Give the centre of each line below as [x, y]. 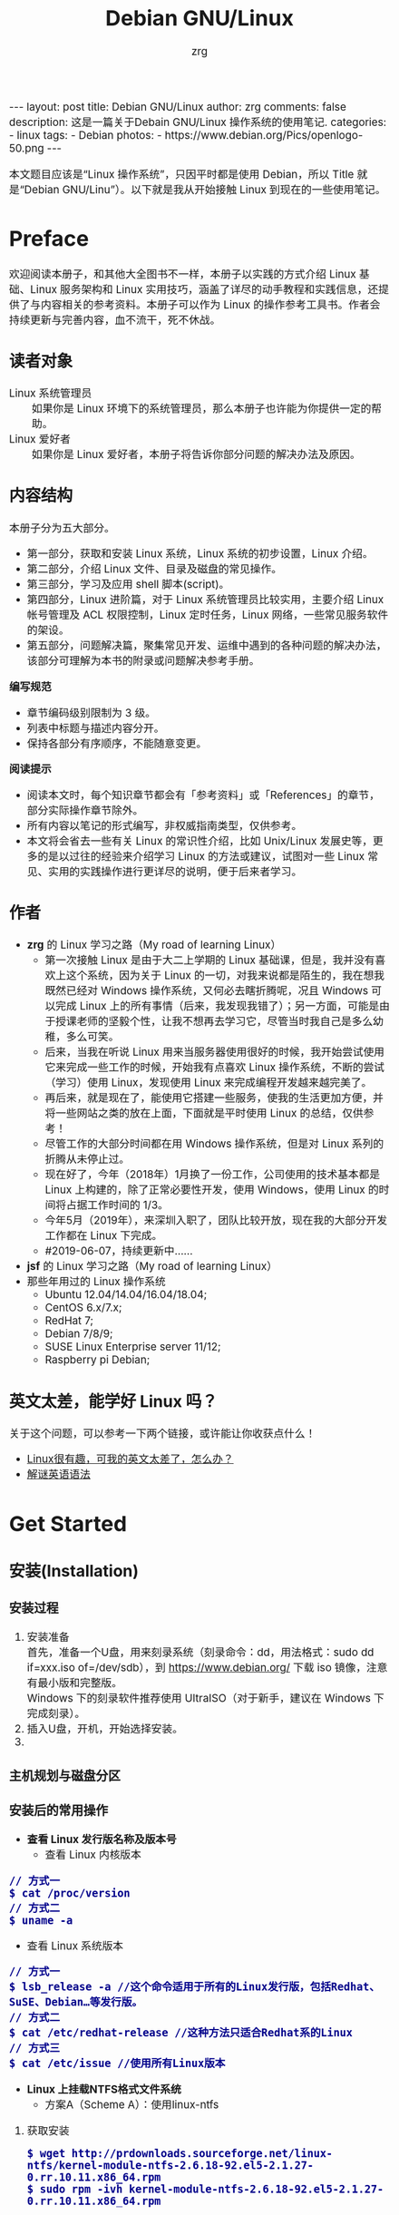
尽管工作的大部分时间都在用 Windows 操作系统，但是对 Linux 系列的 [214, 1144]
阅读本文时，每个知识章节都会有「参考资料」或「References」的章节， [203, 795]
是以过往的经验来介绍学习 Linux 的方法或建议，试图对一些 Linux [207, 856]
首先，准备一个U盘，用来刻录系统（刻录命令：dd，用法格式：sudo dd [200, 1653]
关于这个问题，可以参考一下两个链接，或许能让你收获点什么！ [163, 1433]
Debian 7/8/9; [79, 1334]
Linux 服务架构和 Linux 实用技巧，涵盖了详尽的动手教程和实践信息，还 [204, 289]
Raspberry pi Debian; [97, 1360]
